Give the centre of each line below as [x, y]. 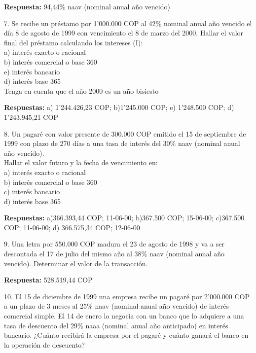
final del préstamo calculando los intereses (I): [73, 42]
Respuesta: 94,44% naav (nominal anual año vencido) [87, 6]
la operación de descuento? [44, 344]
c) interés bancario [32, 192]
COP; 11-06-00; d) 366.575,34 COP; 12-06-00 [72, 227]
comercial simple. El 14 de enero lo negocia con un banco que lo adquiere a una [124, 316]
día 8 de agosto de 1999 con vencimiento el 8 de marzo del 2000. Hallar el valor [124, 33]
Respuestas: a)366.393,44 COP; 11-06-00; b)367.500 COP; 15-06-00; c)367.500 [124, 218]
